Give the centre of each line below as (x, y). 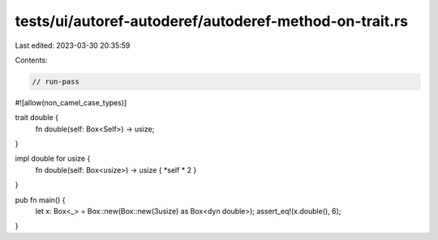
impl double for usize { (53, 159)
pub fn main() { (40, 199)
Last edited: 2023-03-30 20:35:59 (73, 45)
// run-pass (56, 81)
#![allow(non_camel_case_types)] (71, 102)
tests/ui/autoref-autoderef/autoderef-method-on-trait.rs (212, 21)
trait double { (36, 118)
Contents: (31, 60)
